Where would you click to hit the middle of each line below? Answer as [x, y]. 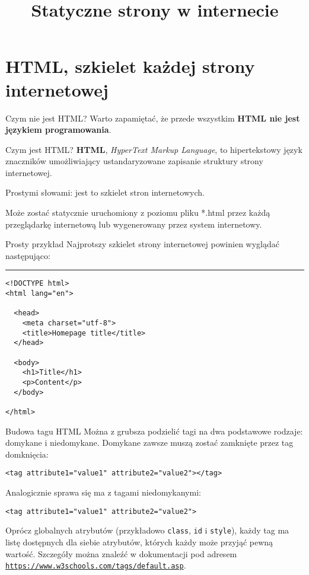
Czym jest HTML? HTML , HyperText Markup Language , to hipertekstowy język [154, 149]
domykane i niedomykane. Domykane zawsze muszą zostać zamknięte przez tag [149, 443]
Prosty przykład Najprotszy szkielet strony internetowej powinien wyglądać [142, 244]
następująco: [28, 255]
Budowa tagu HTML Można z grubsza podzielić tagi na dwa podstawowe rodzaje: [154, 431]
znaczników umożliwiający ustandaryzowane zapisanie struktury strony [134, 161]
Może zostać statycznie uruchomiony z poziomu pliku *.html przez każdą [138, 213]
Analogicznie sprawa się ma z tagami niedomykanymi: [103, 492]
